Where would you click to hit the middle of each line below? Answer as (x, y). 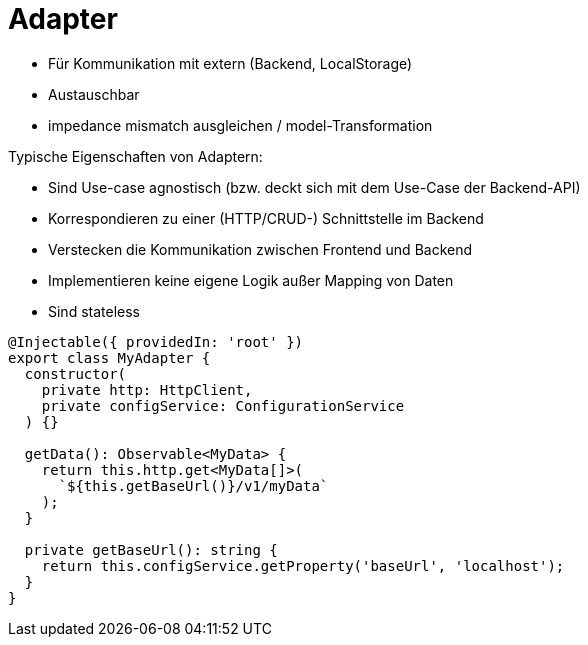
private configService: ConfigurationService (223, 405)
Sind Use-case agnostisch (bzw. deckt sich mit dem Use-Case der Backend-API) (314, 187)
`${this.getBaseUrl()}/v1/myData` (193, 485)
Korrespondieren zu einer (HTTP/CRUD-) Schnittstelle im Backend (266, 218)
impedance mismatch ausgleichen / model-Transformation (240, 125)
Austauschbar (94, 94)
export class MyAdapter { (109, 357)
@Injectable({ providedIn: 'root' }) (156, 341)
